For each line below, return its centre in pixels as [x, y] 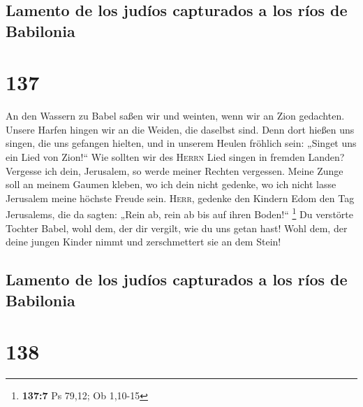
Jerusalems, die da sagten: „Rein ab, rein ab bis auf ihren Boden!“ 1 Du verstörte [179, 213]
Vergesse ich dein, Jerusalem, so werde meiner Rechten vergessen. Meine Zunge [175, 170]
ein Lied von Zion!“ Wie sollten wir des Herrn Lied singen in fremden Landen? [175, 157]
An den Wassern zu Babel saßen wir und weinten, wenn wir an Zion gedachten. [175, 116]
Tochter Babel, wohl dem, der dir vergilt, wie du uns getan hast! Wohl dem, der [177, 228]
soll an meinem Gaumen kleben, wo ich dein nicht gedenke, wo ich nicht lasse [171, 184]
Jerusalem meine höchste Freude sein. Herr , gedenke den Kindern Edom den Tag [180, 198]
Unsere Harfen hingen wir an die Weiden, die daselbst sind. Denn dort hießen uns [180, 129]
